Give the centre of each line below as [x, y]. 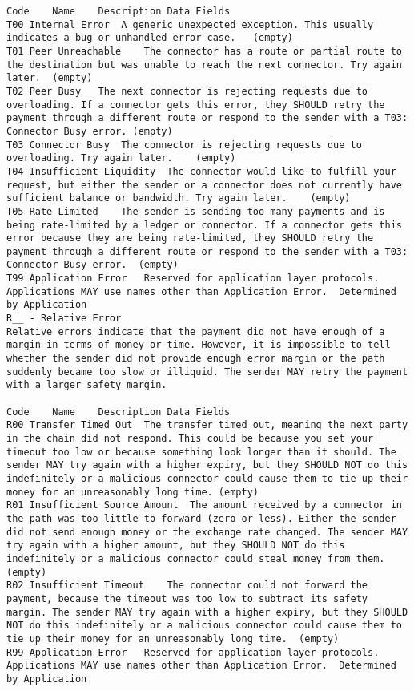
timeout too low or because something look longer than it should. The [201, 452]
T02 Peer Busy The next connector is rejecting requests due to [187, 91]
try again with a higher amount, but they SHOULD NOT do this [176, 546]
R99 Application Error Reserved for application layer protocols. [193, 652]
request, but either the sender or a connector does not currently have [204, 185]
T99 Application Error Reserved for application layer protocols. [193, 279]
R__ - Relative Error [64, 319]
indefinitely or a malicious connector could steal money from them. [196, 558]
